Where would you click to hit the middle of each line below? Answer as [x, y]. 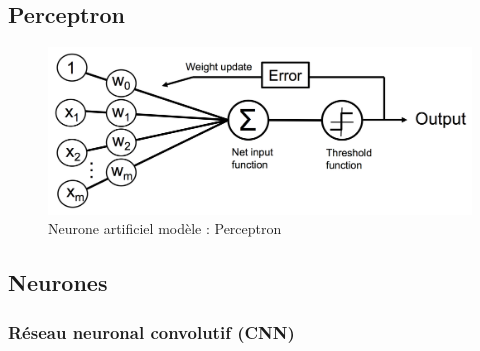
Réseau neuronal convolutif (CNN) [151, 331]
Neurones [58, 282]
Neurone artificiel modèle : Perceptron [165, 228]
